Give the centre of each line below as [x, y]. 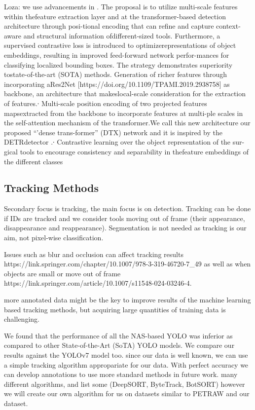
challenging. [22, 319]
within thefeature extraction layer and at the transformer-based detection [115, 16]
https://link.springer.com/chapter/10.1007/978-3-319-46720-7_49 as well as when [127, 264]
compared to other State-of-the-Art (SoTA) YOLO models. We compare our [119, 345]
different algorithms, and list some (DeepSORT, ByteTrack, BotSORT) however [125, 384]
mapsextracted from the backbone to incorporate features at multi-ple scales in [124, 113]
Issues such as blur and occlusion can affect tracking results [94, 254]
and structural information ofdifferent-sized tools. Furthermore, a [122, 35]
